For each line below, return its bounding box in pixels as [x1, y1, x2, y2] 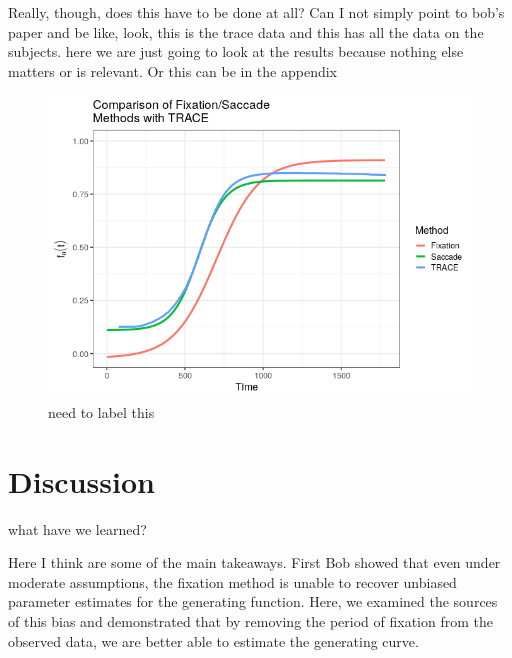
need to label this [48, 401, 155, 422]
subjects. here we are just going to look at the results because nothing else [8, 41, 464, 62]
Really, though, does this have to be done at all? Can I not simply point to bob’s [8, 2, 505, 22]
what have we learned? [8, 518, 147, 539]
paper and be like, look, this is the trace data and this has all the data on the [8, 21, 484, 42]
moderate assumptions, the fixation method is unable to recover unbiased [8, 571, 457, 592]
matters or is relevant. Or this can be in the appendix [8, 60, 337, 81]
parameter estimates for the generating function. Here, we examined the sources [8, 591, 498, 612]
